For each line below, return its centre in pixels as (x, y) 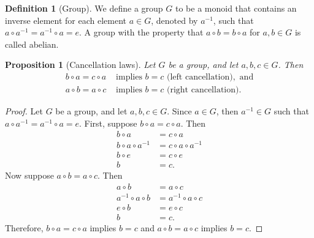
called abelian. (32, 44)
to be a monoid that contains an (236, 8)
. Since (179, 111)
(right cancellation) (203, 90)
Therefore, (24, 228)
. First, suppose (108, 123)
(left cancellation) (200, 77)
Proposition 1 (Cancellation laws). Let (80, 65)
